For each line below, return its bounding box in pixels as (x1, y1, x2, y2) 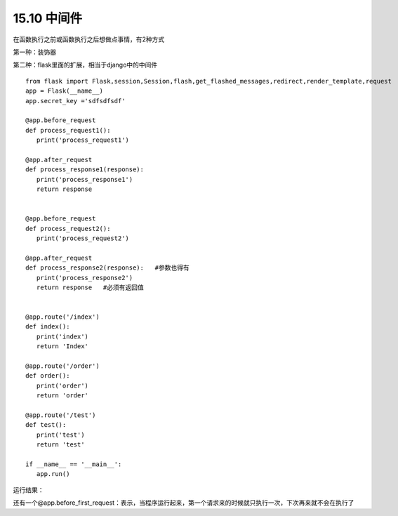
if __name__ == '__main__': (25, 460, 122, 468)
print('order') (36, 381, 89, 390)
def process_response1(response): (25, 166, 144, 173)
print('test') (36, 430, 85, 439)
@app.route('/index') (25, 313, 100, 321)
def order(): (25, 372, 70, 380)
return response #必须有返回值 (36, 283, 144, 291)
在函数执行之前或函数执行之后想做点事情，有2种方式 (13, 35, 165, 44)
